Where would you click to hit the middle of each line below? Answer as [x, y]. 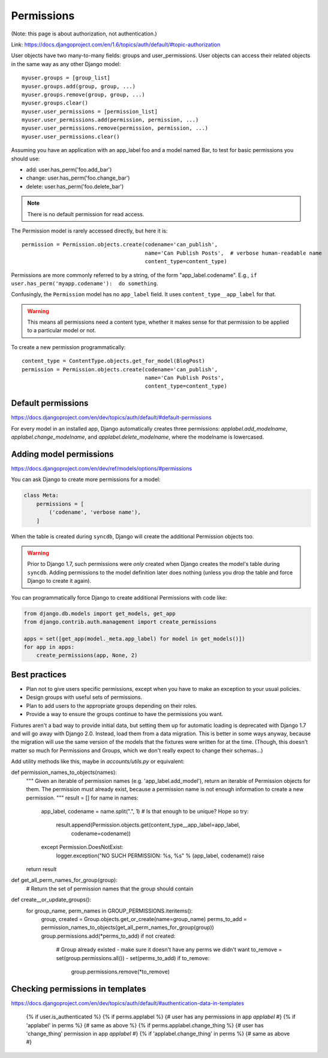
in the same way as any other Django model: [66, 64]
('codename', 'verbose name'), [95, 512]
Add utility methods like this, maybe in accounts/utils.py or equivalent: [98, 762]
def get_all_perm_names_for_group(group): [64, 880]
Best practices [39, 674]
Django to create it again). [59, 581]
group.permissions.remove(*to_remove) [121, 971]
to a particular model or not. [61, 330]
